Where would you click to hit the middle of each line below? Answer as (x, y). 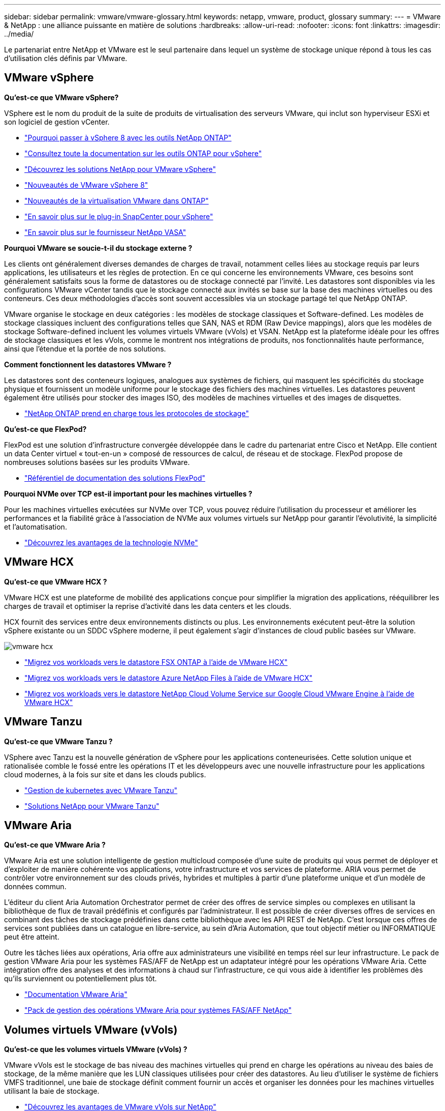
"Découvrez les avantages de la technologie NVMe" (111, 542)
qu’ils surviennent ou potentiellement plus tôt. (81, 979)
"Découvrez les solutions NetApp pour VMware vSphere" (120, 169)
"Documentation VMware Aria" (76, 995)
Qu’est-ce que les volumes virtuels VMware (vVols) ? (96, 1049)
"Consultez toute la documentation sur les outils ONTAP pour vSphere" (143, 153)
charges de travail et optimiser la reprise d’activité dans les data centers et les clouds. (148, 606)
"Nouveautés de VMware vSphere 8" (86, 185)
